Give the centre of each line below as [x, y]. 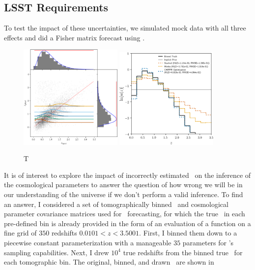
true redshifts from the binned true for [183, 252]
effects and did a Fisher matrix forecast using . [74, 37]
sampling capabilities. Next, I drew [57, 252]
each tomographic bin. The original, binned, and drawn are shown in [109, 262]
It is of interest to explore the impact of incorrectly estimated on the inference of [127, 175]
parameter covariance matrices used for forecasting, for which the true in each [125, 214]
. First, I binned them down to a [188, 233]
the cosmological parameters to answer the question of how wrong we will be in [123, 185]
